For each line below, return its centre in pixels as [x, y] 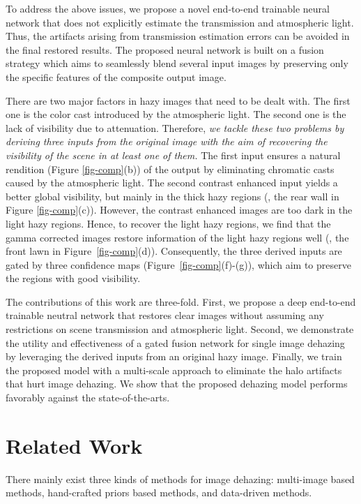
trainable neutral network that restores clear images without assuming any [165, 315]
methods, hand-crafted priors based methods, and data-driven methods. [159, 492]
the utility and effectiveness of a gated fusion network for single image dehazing [175, 342]
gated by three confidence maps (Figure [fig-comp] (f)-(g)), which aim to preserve [178, 264]
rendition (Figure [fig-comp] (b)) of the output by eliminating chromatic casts [170, 169]
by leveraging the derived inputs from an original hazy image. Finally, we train [174, 356]
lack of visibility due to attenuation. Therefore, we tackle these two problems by [175, 127]
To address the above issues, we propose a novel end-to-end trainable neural [168, 8]
